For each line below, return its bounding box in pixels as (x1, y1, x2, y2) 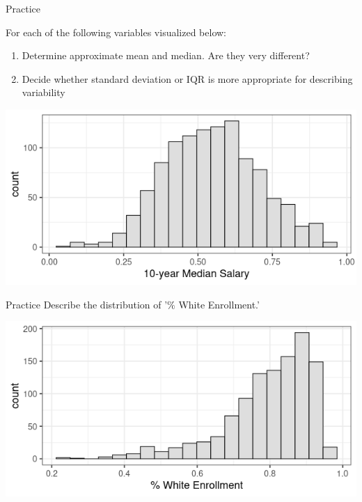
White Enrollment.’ (178, 297, 260, 311)
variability (22, 85, 65, 100)
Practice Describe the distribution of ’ (6, 297, 168, 311)
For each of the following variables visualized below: (6, 24, 226, 39)
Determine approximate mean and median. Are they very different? (22, 48, 310, 63)
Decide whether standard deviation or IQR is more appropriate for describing (22, 71, 353, 86)
